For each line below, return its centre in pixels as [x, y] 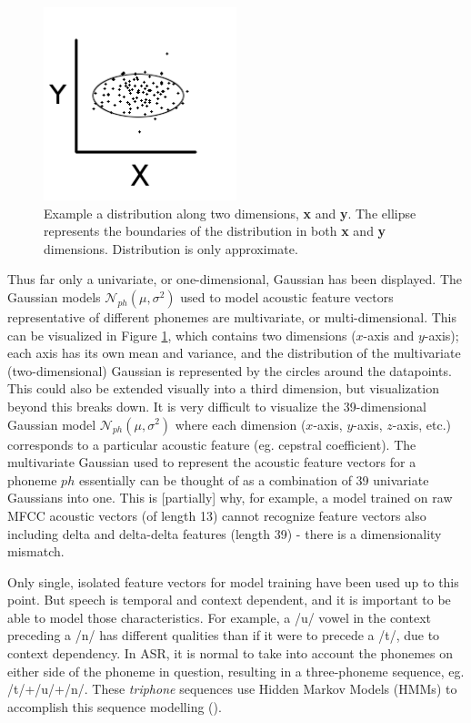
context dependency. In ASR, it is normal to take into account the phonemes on [230, 653]
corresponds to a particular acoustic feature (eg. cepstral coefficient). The [212, 444]
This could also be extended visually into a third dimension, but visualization [223, 388]
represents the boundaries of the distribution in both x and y [215, 231]
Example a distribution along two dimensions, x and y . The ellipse [230, 213]
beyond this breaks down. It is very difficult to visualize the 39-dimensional [217, 406]
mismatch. [36, 551]
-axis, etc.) [422, 424]
